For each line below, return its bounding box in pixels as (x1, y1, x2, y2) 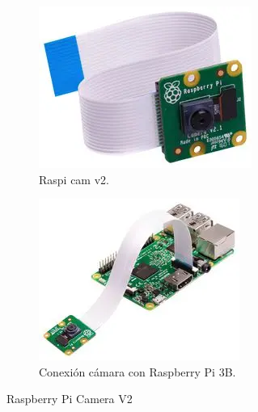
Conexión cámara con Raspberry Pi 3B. (39, 363, 236, 380)
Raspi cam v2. (39, 170, 109, 187)
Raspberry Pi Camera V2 (6, 390, 133, 407)
